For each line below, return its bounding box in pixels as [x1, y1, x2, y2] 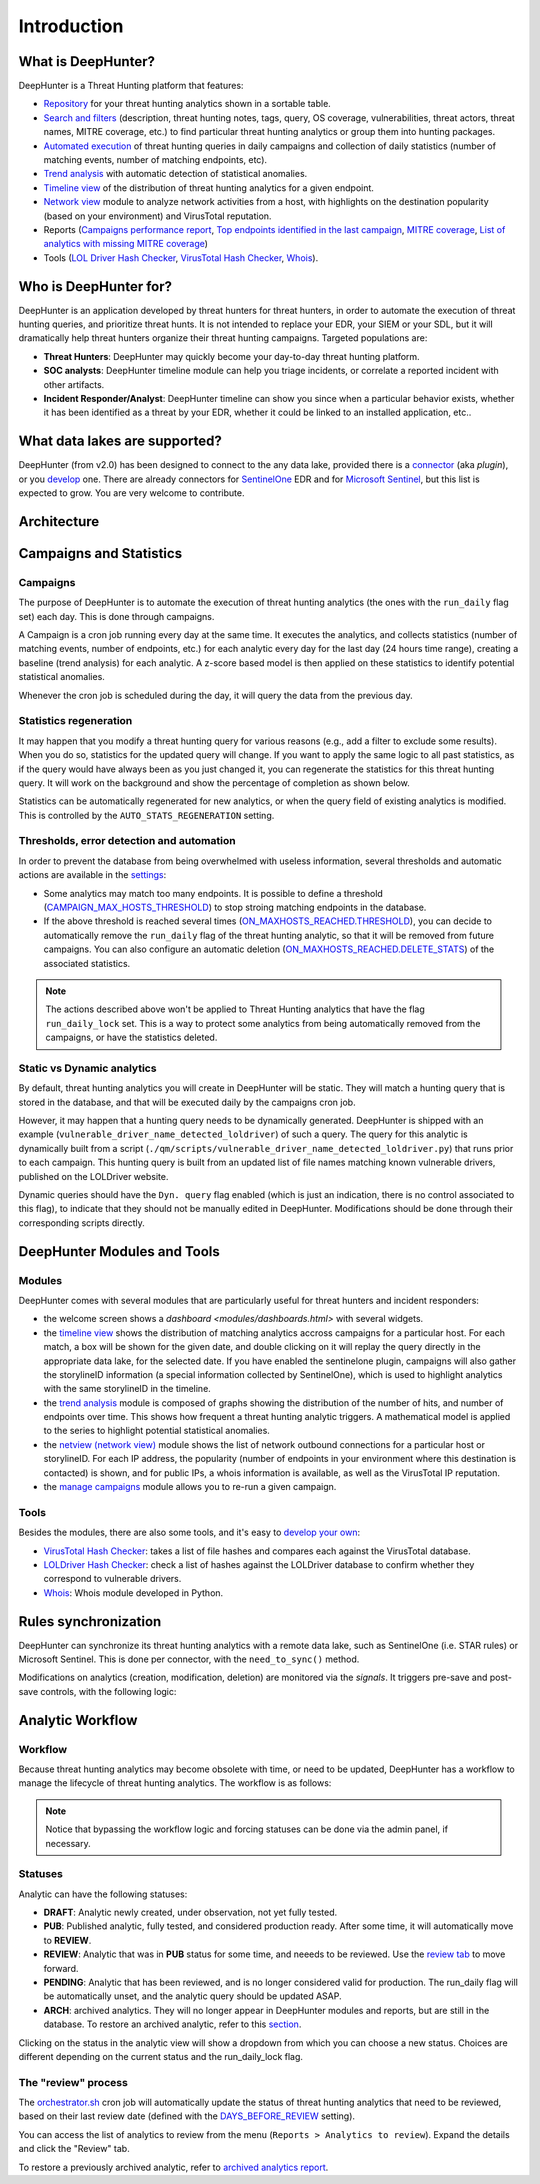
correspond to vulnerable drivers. [43, 1573, 182, 1585]
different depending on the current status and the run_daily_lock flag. [18, 2050, 304, 2062]
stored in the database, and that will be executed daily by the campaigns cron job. [18, 1096, 356, 1108]
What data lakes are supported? [18, 433, 222, 450]
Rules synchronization [18, 1613, 162, 1630]
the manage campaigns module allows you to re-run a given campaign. [43, 1481, 337, 1493]
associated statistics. [43, 957, 131, 969]
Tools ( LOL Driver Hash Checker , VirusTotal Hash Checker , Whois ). [43, 251, 319, 264]
